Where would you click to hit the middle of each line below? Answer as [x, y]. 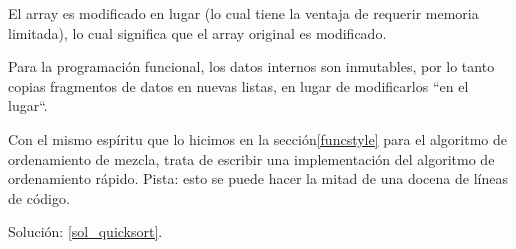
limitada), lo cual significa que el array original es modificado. [197, 32]
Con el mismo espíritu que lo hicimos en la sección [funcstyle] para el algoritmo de [258, 138]
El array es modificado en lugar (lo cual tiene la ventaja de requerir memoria [243, 13]
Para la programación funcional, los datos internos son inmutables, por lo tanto [251, 66]
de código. [39, 197]
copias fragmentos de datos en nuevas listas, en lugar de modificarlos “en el [238, 85]
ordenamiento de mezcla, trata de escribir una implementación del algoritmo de [251, 158]
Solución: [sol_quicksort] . [85, 231]
